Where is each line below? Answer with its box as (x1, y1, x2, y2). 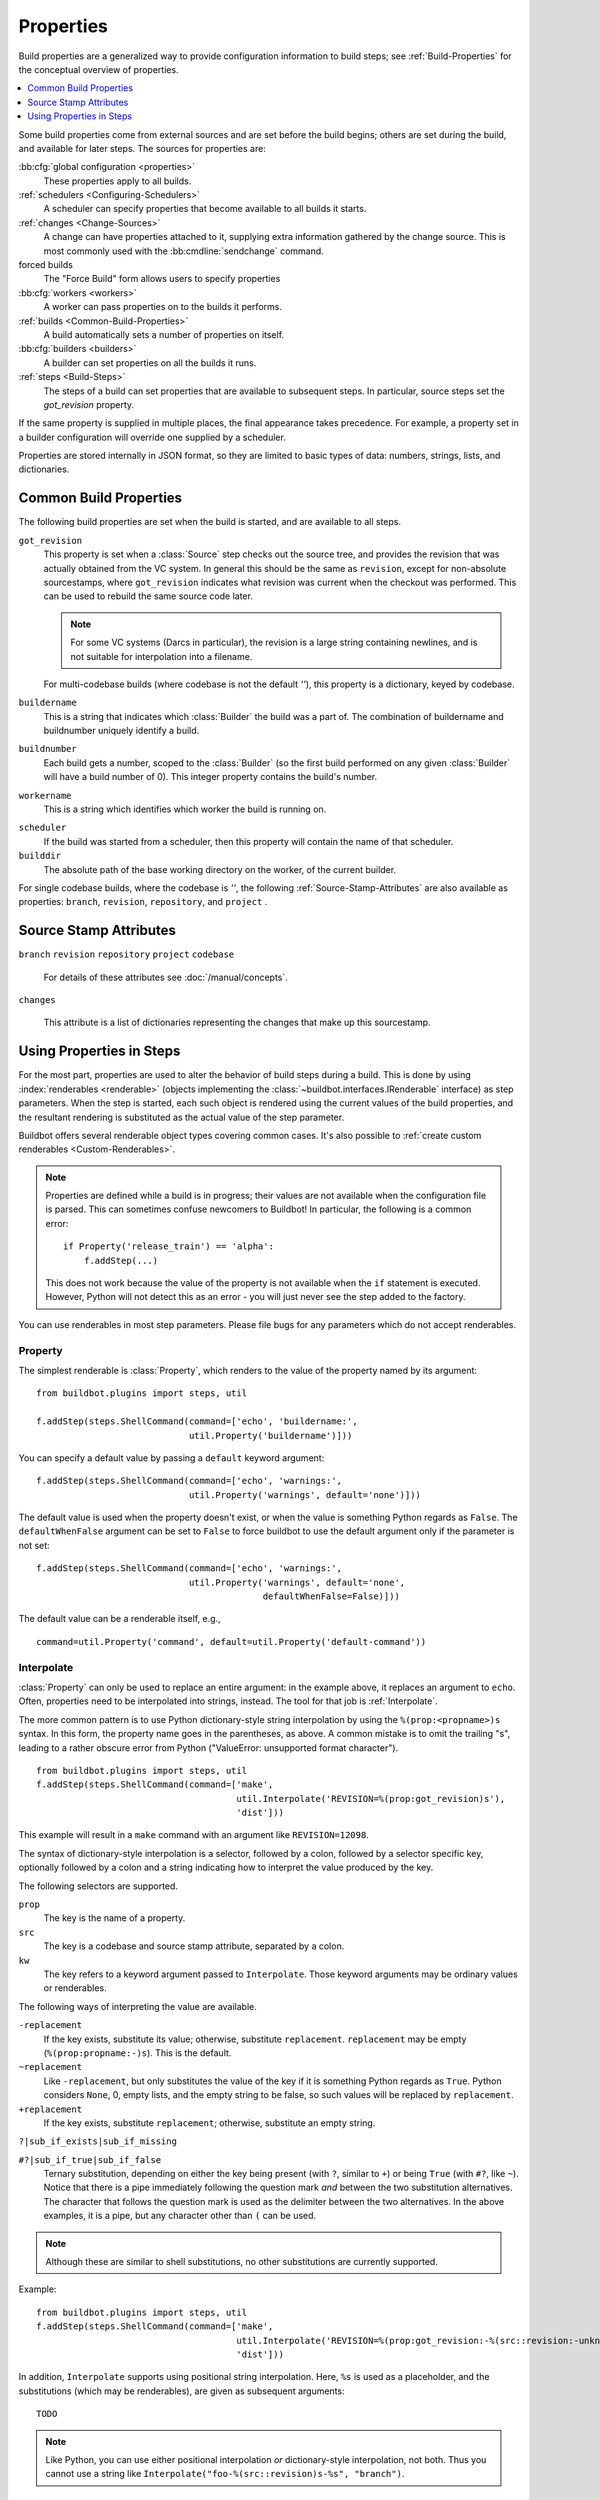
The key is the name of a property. (43, 1912, 186, 1924)
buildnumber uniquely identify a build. (43, 725, 200, 737)
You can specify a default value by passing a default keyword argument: (18, 1451, 325, 1464)
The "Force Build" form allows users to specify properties (43, 273, 281, 285)
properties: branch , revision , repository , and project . (18, 896, 268, 908)
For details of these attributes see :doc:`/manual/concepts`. (43, 971, 289, 983)
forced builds (18, 259, 74, 271)
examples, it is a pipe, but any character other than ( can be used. (43, 2210, 317, 2222)
